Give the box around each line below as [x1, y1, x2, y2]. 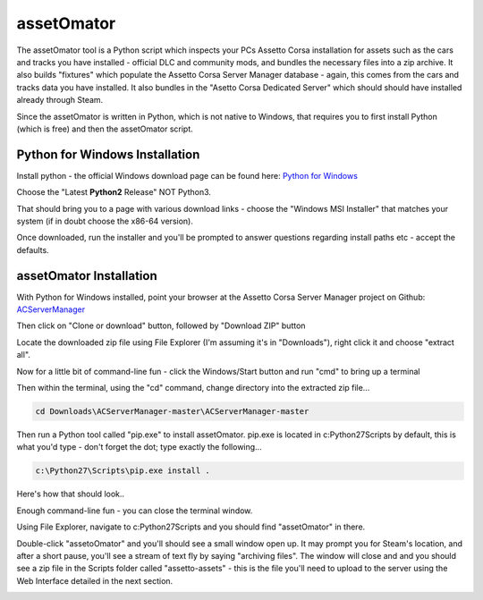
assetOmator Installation [16, 268, 157, 283]
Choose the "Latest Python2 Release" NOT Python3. [16, 187, 212, 198]
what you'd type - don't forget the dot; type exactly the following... [16, 442, 263, 452]
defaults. [16, 244, 49, 255]
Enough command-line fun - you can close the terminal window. [16, 505, 253, 516]
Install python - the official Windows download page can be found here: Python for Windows [16, 170, 358, 181]
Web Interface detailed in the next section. [16, 575, 174, 586]
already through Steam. [16, 95, 104, 106]
